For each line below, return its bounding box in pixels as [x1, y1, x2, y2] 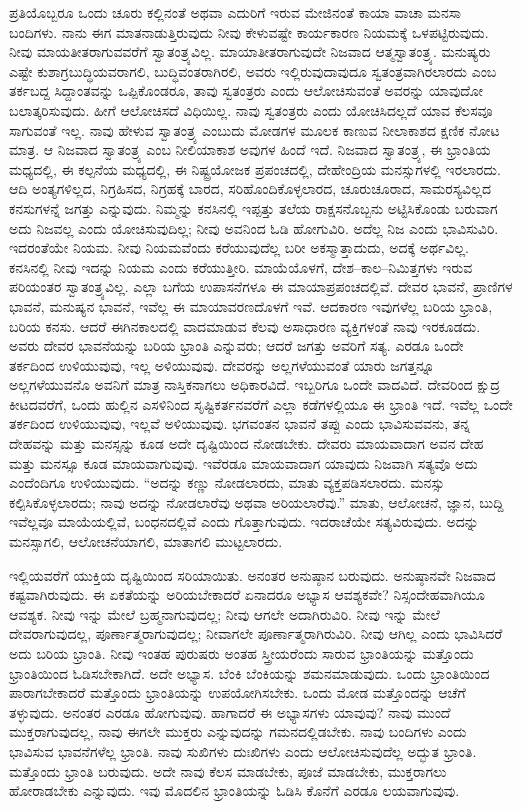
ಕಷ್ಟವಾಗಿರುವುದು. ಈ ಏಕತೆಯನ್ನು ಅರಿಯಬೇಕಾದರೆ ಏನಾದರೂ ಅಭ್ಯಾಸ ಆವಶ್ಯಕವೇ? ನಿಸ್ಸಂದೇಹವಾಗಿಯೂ [9, 584, 486, 605]
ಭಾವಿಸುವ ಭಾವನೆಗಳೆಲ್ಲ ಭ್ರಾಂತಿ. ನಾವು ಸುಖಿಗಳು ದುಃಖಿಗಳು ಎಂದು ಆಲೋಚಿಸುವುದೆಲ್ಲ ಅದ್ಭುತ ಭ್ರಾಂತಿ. [9, 740, 477, 761]
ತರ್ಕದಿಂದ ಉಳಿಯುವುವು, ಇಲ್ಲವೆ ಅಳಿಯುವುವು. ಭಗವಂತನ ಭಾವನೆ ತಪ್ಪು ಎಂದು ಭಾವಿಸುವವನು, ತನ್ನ [9, 413, 470, 434]
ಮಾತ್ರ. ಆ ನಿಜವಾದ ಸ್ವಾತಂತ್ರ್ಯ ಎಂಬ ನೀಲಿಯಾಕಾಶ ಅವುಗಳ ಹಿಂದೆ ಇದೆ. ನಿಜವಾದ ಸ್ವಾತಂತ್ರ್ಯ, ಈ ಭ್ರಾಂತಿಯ [9, 139, 491, 160]
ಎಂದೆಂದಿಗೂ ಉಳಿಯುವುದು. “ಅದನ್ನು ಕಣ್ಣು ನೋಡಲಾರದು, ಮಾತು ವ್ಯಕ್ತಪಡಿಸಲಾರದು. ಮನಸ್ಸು [9, 472, 445, 493]
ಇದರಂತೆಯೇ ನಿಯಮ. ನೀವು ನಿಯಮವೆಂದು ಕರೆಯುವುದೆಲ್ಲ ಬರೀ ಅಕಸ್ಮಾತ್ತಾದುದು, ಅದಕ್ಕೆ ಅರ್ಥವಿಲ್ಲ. [9, 237, 469, 258]
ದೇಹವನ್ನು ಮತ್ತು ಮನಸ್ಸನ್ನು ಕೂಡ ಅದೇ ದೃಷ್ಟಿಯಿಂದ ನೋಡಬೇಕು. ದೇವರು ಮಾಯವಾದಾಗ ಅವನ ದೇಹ [9, 433, 484, 454]
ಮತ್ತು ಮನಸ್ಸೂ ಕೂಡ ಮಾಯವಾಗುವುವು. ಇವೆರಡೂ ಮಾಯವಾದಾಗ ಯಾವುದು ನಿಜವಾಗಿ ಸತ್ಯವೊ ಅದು [9, 452, 478, 473]
